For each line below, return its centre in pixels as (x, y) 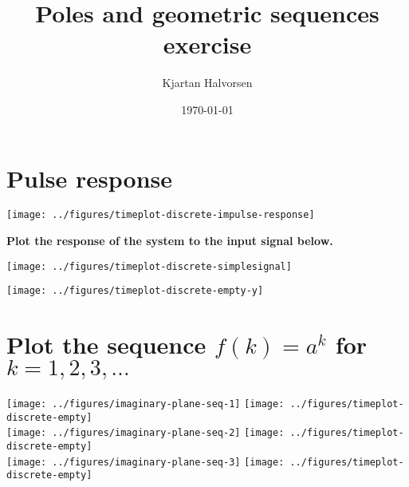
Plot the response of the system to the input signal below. (170, 241)
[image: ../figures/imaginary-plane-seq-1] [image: (146, 404)
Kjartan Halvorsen (207, 83)
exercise (207, 44)
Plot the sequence (106, 344)
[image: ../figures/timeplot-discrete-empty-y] (135, 291)
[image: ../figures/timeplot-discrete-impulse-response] (161, 215)
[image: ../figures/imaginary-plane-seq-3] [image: (146, 462)
